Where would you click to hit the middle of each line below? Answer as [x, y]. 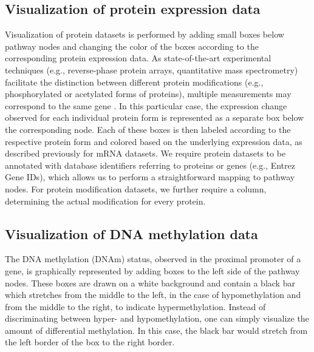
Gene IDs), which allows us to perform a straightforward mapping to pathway [150, 177]
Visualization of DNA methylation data [131, 233]
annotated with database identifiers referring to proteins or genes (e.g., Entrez [150, 165]
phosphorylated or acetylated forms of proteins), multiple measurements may [148, 94]
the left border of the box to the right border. [90, 342]
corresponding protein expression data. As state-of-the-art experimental [138, 58]
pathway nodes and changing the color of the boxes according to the [132, 46]
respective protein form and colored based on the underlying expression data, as [154, 141]
